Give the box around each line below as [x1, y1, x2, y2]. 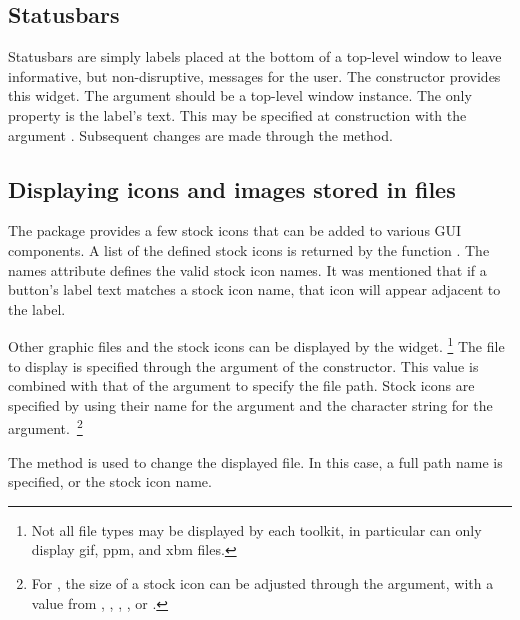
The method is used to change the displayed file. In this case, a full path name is [8, 451, 503, 472]
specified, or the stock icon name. [8, 471, 212, 492]
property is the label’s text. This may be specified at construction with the [8, 104, 467, 125]
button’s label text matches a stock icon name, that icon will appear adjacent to [8, 279, 501, 300]
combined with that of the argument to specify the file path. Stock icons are [8, 375, 475, 396]
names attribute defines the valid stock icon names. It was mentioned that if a [8, 259, 487, 280]
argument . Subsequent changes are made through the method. [8, 124, 393, 145]
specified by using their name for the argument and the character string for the [8, 394, 493, 415]
